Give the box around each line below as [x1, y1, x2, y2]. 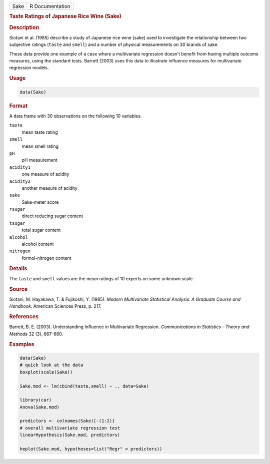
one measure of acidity [21, 171, 69, 177]
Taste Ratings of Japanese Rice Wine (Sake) [9, 13, 122, 20]
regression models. [9, 65, 49, 71]
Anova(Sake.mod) [19, 404, 60, 410]
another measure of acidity [21, 185, 77, 191]
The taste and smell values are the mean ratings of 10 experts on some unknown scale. [9, 275, 194, 282]
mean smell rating [21, 143, 59, 149]
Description [9, 24, 39, 31]
